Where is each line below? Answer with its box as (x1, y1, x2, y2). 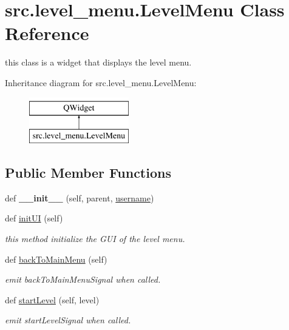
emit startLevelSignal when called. (5, 314, 131, 326)
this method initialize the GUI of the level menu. (5, 232, 185, 245)
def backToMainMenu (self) (5, 252, 107, 265)
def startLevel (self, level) (5, 293, 100, 306)
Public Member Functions (5, 163, 171, 182)
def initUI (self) (5, 212, 63, 224)
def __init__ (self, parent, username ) (5, 191, 154, 204)
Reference (5, 21, 89, 45)
